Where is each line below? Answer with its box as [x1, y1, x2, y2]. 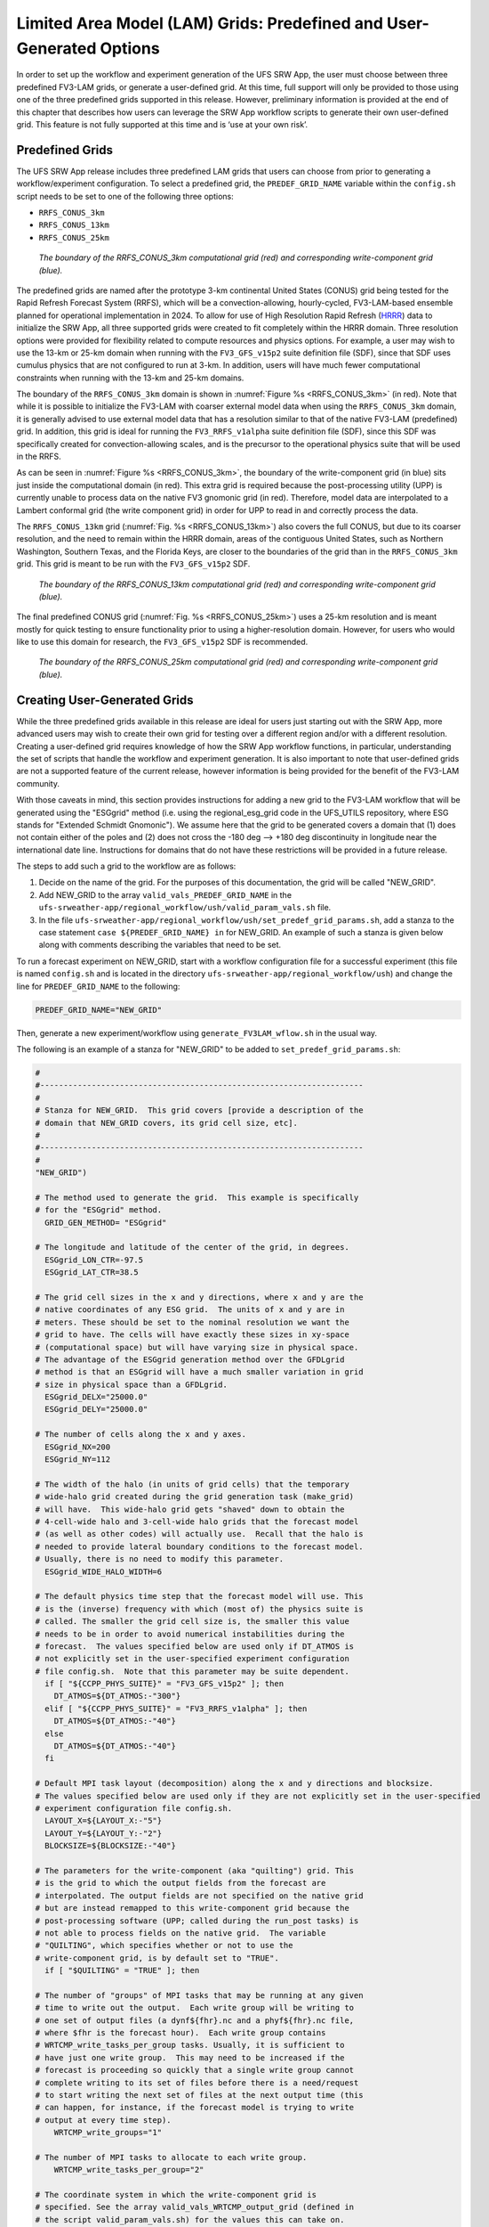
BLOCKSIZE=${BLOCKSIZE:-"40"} [44, 1840, 177, 1851]
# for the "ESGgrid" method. [35, 1205, 163, 1215]
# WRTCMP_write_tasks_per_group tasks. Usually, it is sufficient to [35, 2040, 345, 2051]
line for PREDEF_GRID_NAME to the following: [16, 981, 180, 991]
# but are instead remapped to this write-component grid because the [35, 1903, 350, 1913]
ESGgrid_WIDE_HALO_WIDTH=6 [44, 1566, 163, 1577]
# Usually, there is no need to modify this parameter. [35, 1554, 285, 1564]
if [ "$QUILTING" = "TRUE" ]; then [44, 1965, 200, 1976]
